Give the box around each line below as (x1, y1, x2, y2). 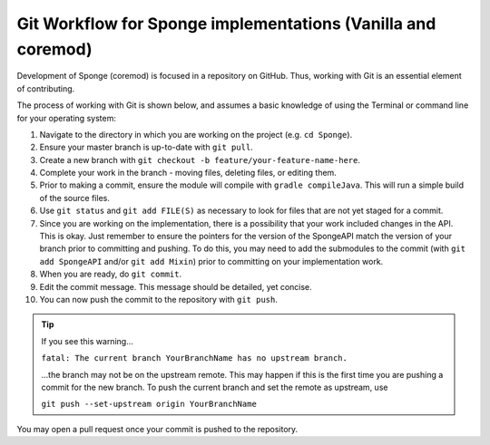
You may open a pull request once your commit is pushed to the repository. (16, 423, 299, 434)
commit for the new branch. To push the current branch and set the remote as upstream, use (41, 382, 388, 392)
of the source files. (39, 192, 111, 203)
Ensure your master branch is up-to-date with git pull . (39, 141, 253, 153)
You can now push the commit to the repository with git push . (39, 294, 279, 305)
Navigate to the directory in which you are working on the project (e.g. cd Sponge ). (39, 129, 353, 140)
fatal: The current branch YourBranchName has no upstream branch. (41, 353, 348, 363)
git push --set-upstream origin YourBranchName (41, 399, 258, 410)
